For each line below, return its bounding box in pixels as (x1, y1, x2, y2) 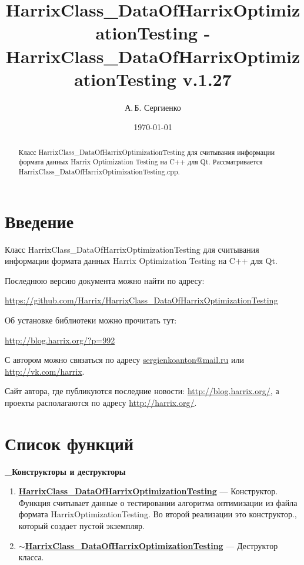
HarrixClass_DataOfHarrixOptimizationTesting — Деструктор (25, 539, 278, 551)
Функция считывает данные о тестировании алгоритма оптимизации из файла (18, 496, 298, 508)
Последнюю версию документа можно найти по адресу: (5, 274, 205, 286)
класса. (18, 551, 44, 563)
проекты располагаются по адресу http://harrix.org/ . (5, 396, 197, 408)
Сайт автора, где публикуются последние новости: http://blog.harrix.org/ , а (5, 385, 279, 397)
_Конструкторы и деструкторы (5, 465, 126, 477)
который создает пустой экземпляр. (18, 520, 145, 532)
